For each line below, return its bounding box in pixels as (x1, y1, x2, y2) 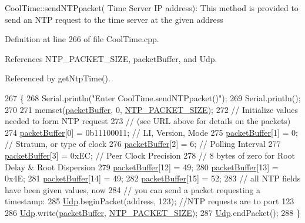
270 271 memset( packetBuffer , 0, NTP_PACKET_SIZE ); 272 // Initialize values (5, 103, 298, 115)
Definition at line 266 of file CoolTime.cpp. (5, 33, 159, 45)
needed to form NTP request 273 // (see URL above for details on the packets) (5, 115, 291, 127)
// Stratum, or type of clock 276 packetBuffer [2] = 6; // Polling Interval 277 (5, 138, 281, 150)
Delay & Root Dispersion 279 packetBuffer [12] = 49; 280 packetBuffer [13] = (5, 160, 279, 173)
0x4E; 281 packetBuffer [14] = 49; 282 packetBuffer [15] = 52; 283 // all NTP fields (5, 172, 301, 184)
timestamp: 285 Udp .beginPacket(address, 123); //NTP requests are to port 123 (5, 195, 294, 207)
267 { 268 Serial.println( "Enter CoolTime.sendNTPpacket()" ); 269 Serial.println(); (5, 91, 301, 104)
